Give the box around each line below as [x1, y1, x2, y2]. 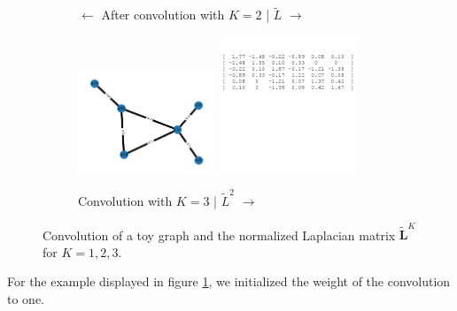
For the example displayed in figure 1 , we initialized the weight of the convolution [7, 272, 451, 291]
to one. [7, 290, 44, 308]
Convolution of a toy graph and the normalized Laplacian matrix [43, 225, 396, 244]
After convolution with [101, 5, 225, 24]
